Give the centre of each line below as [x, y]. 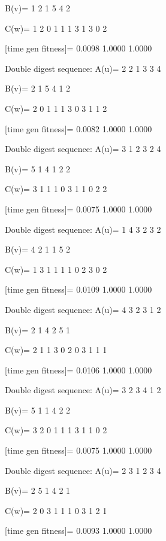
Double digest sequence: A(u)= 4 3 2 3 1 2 [83, 309]
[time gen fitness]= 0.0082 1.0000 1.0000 [79, 128]
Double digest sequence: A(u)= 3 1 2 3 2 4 [83, 149]
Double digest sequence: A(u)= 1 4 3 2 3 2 [83, 229]
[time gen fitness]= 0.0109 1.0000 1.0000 [79, 289]
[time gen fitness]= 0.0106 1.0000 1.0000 [79, 370]
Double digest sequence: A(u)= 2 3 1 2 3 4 [83, 470]
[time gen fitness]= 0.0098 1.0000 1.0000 [79, 48]
